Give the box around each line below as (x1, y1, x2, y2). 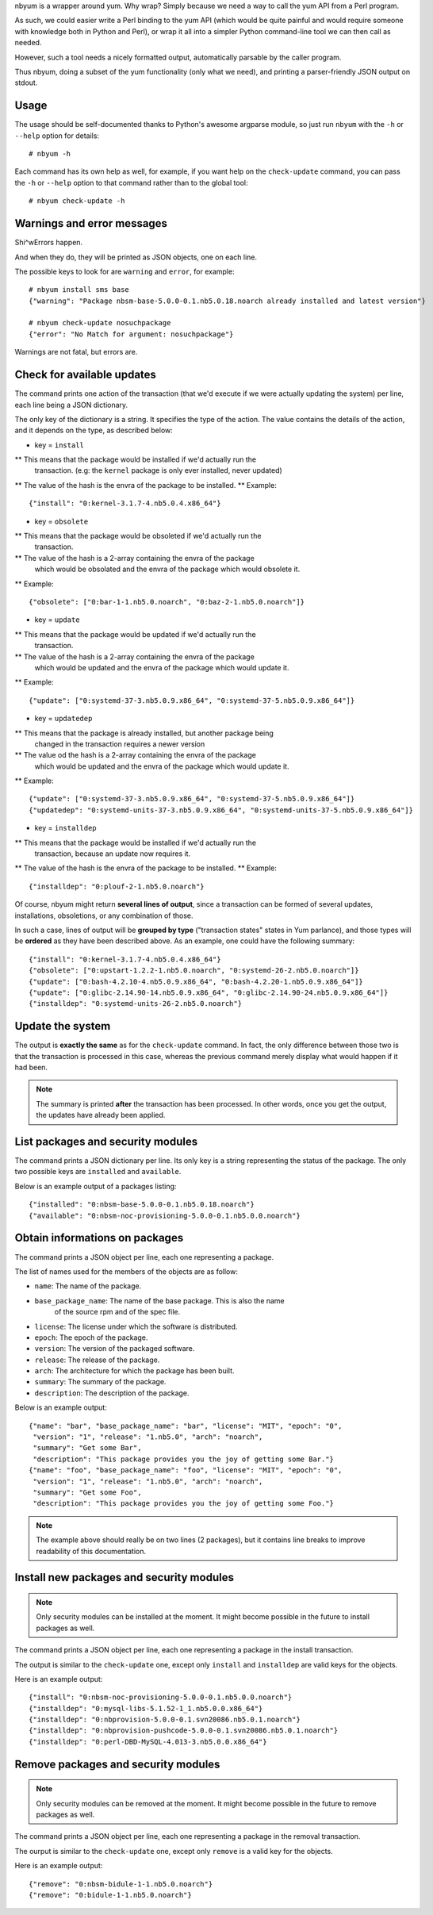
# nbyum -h (29, 149, 71, 159)
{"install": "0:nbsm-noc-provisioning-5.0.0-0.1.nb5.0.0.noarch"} (29, 1693, 293, 1702)
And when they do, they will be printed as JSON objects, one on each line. (14, 252, 258, 262)
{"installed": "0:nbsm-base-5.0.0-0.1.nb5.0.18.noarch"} (29, 1200, 255, 1209)
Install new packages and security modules (14, 1571, 234, 1584)
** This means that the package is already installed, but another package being (14, 728, 274, 738)
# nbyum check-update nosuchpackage (29, 318, 171, 328)
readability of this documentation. (36, 1546, 147, 1556)
